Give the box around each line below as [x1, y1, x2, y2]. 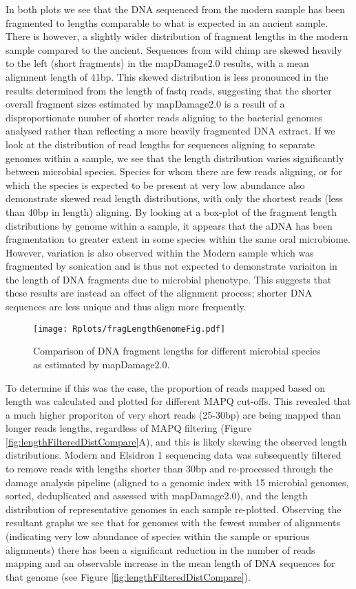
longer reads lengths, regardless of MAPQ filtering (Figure [6, 421, 252, 435]
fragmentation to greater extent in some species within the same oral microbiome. [6, 232, 350, 246]
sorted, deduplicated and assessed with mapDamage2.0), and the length [6, 488, 308, 503]
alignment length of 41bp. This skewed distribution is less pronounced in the [6, 69, 328, 83]
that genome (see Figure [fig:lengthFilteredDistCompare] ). [6, 569, 251, 583]
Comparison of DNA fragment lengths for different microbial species [33, 343, 321, 358]
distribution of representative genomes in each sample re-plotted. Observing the [6, 501, 342, 516]
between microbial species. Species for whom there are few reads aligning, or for [6, 164, 342, 179]
